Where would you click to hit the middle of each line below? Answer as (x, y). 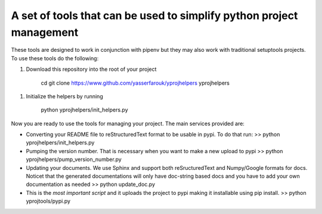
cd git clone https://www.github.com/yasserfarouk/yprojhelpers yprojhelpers (135, 83)
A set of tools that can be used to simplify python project (154, 15)
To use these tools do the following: (55, 58)
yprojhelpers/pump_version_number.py (74, 159)
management (45, 32)
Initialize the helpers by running (65, 96)
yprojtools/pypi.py (48, 201)
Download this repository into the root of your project (91, 69)
